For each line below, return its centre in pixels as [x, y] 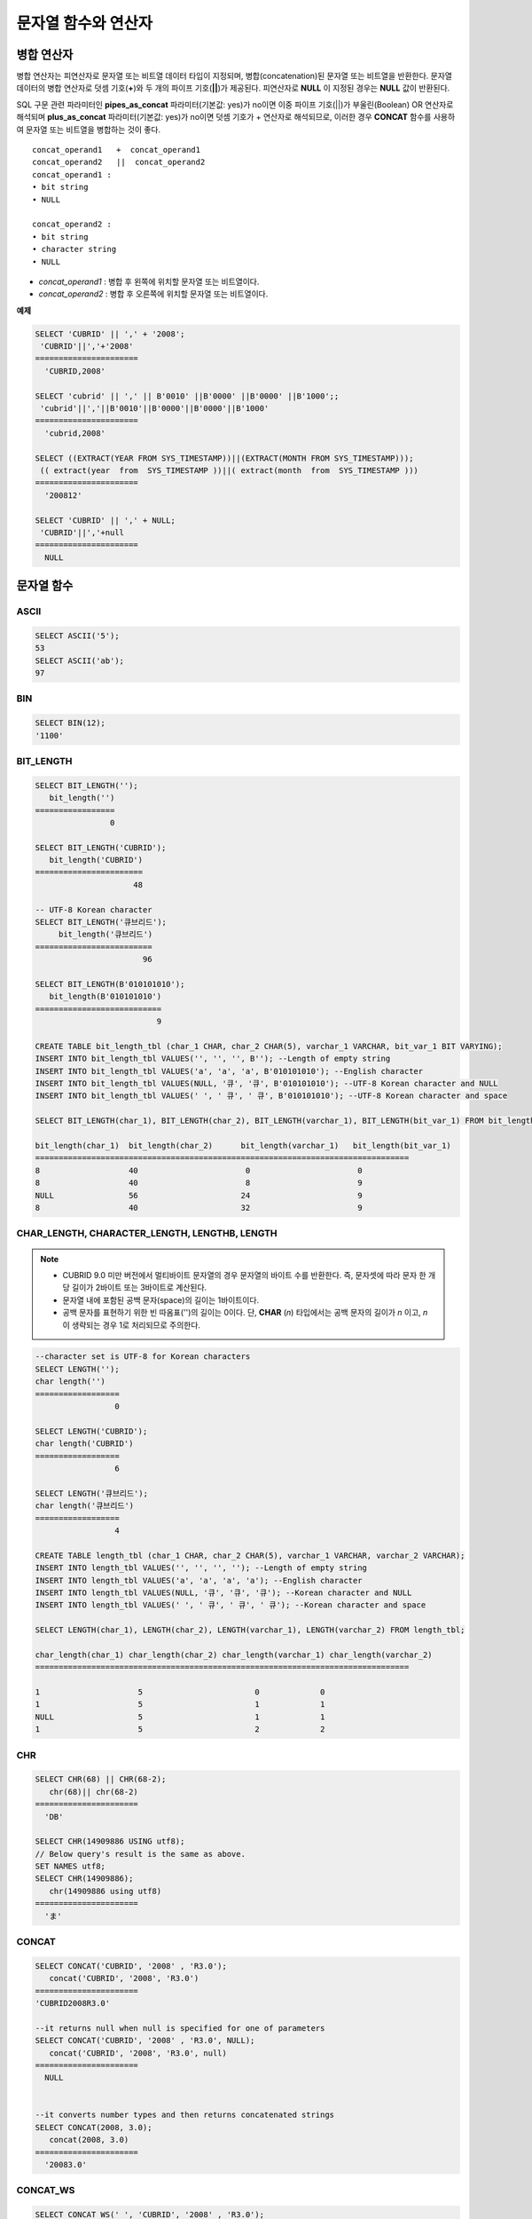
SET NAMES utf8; [70, 1867]
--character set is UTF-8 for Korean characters [143, 1357]
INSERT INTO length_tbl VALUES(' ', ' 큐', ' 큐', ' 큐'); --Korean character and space [231, 1605]
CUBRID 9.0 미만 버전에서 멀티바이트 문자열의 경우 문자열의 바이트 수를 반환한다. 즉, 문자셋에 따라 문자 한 [244, 1275]
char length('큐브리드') [85, 1506]
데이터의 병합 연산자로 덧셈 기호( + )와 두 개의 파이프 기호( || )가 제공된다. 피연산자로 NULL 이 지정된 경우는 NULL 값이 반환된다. [233, 88]
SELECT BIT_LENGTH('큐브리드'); [101, 922]
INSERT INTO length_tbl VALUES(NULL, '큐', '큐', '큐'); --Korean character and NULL [223, 1592]
